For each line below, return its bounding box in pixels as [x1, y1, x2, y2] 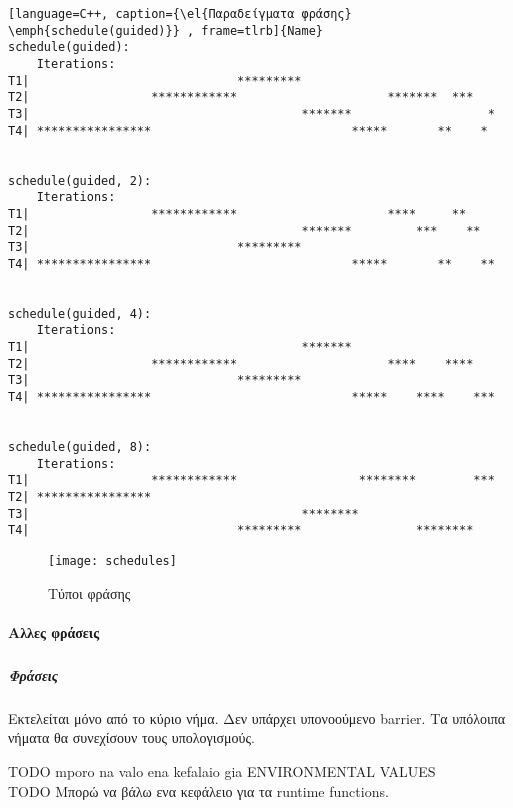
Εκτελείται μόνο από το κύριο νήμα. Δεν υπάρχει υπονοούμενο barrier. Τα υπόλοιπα [8, 707, 506, 728]
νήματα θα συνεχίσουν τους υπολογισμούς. [8, 727, 255, 748]
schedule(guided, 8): [8, 440, 152, 455]
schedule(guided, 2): [8, 173, 152, 188]
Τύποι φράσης [48, 582, 131, 603]
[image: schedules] [48, 554, 177, 568]
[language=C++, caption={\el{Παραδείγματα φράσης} [8, 7, 352, 21]
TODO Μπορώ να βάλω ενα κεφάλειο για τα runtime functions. [8, 780, 389, 801]
